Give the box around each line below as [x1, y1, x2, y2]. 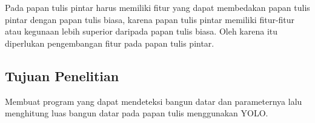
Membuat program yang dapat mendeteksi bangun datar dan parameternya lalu [5, 95, 302, 107]
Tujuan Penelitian [5, 66, 119, 85]
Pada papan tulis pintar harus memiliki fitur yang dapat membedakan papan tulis [5, 1, 310, 13]
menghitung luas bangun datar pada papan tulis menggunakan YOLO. [5, 107, 268, 119]
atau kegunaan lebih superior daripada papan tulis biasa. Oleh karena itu [5, 25, 278, 38]
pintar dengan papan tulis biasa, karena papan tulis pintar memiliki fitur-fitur [5, 13, 295, 25]
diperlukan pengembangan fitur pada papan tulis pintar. [5, 36, 214, 49]
